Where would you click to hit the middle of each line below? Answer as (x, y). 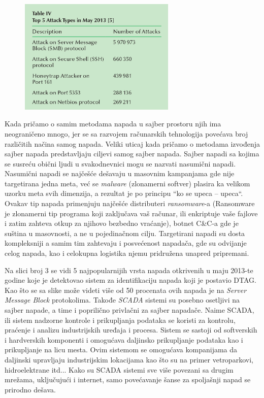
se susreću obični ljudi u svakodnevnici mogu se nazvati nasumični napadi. (120, 163)
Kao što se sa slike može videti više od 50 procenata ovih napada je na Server (126, 290)
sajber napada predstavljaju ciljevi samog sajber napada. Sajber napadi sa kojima (132, 154)
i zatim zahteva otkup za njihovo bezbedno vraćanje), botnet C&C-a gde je (122, 223)
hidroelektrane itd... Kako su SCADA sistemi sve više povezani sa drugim (119, 369)
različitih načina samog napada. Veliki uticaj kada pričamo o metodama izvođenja (133, 143)
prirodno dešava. (30, 389)
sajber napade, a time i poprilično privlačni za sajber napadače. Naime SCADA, (129, 310)
